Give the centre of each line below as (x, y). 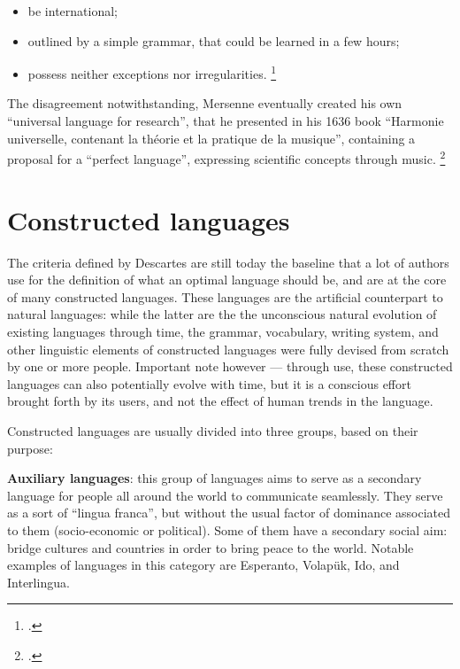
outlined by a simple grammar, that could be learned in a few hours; (214, 40)
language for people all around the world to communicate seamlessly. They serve (225, 495)
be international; (73, 11)
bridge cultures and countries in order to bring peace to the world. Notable (211, 547)
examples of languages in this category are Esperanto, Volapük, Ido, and (203, 565)
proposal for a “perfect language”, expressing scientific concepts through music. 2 (226, 157)
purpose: (30, 448)
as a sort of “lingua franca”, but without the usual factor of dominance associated (229, 513)
